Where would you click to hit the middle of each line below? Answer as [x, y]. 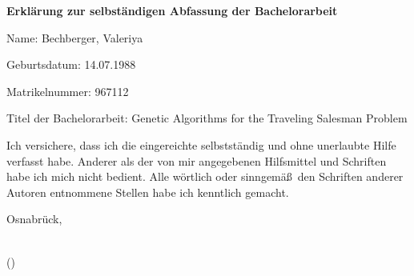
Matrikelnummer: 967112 [68, 91]
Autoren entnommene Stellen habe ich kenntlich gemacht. [148, 192]
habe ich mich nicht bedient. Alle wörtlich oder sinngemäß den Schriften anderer [205, 176]
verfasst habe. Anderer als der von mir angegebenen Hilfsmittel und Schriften [197, 160]
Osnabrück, [34, 219]
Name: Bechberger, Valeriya [75, 37]
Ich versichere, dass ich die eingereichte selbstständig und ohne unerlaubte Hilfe [201, 144]
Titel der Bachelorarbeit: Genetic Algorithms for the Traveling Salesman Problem [207, 118]
